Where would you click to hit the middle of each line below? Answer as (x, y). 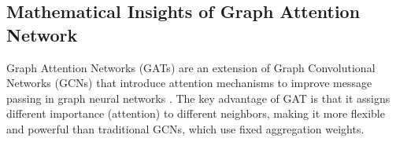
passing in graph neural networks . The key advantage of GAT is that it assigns (198, 98)
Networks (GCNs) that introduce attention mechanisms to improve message (189, 83)
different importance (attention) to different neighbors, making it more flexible (196, 113)
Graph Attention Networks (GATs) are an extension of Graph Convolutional (191, 67)
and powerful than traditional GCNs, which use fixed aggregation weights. (185, 128)
